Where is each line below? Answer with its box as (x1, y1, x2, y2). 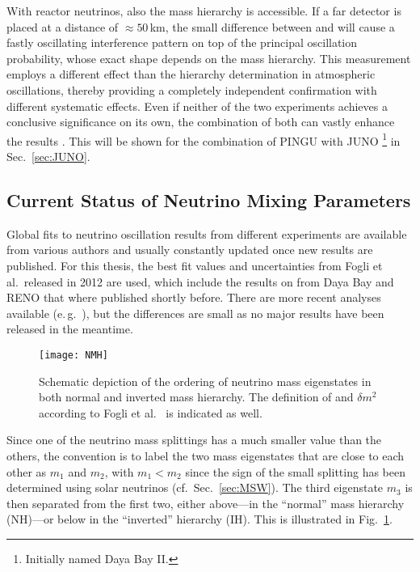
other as (6, 463, 47, 480)
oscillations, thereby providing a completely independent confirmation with (6, 81, 377, 98)
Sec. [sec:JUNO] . (6, 148, 90, 164)
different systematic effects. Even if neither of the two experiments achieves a (6, 97, 388, 114)
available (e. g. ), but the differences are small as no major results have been (6, 304, 384, 321)
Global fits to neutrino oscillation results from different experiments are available (6, 225, 407, 242)
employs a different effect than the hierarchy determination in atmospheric (6, 66, 376, 83)
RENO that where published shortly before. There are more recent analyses (6, 289, 381, 306)
